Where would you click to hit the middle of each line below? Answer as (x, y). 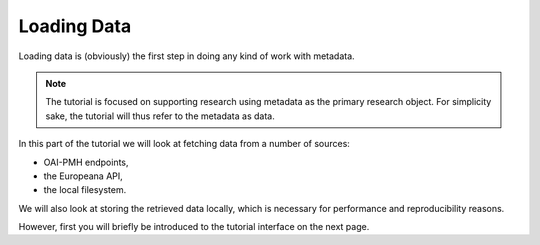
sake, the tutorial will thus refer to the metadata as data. (160, 116)
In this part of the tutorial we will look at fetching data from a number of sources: (184, 144)
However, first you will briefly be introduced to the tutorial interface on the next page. (194, 227)
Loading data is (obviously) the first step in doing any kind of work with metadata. (186, 56)
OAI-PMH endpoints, (86, 162)
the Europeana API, (83, 176)
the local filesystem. (85, 190)
